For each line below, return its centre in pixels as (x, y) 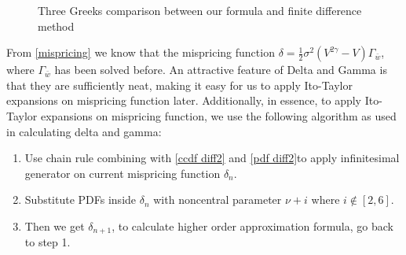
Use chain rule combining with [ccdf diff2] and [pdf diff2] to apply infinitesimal (212, 158)
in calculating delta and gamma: (84, 131)
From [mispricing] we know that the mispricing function (141, 52)
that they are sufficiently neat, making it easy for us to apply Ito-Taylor (179, 85)
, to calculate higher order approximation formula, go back (252, 225)
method (56, 26)
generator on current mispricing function (123, 173)
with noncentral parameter (218, 200)
